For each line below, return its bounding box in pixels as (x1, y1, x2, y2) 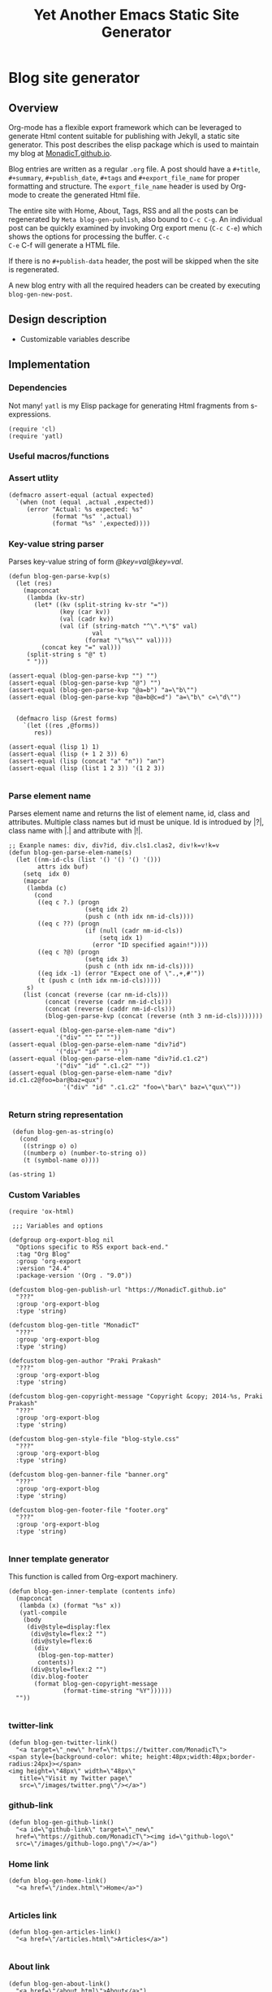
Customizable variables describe (19, 334, 131, 344)
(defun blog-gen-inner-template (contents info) (8, 1587, 176, 1596)
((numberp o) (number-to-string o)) (23, 1149, 148, 1157)
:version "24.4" (15, 1264, 71, 1272)
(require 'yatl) (8, 432, 63, 440)
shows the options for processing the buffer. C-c (8, 232, 171, 241)
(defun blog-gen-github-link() (8, 1818, 114, 1826)
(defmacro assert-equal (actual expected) (8, 491, 154, 499)
